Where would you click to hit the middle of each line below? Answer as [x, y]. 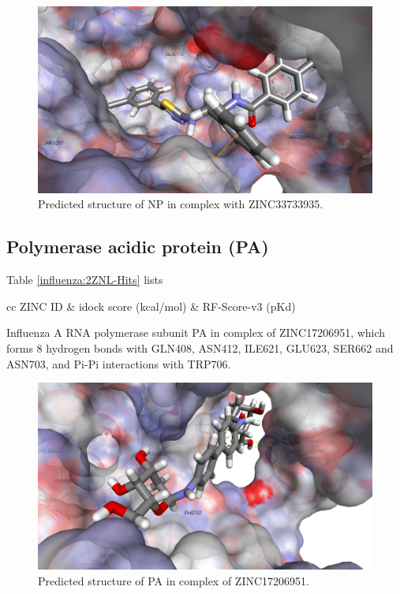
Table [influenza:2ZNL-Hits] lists [85, 280]
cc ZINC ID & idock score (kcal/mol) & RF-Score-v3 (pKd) [151, 306]
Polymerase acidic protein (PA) [138, 247]
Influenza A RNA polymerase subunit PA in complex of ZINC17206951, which [196, 332]
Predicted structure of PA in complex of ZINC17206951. [174, 580]
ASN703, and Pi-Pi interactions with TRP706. [119, 363]
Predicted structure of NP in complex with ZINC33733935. [181, 204]
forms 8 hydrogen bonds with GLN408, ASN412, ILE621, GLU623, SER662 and [200, 348]
